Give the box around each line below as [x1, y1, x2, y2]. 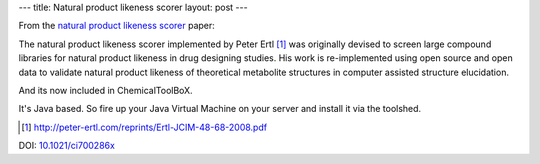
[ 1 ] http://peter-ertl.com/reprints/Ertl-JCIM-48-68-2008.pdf [21, 121, 268, 133]
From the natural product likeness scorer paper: [18, 20, 215, 32]
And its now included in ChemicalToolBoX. [18, 84, 194, 96]
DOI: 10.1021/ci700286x [18, 140, 115, 152]
